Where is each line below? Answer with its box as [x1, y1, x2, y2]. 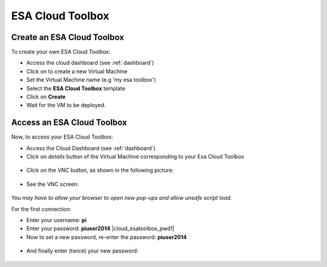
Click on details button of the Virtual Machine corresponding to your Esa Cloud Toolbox [26, 153, 245, 160]
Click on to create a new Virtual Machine [26, 67, 128, 75]
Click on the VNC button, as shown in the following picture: [26, 166, 174, 174]
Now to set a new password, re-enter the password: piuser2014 [26, 233, 187, 240]
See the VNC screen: [26, 180, 79, 188]
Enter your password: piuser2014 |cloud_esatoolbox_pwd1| [26, 225, 175, 232]
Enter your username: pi [26, 217, 87, 224]
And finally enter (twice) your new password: [26, 247, 139, 254]
